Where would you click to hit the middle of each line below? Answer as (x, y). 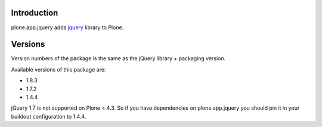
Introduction (35, 13)
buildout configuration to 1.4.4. (49, 116)
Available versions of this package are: (58, 69)
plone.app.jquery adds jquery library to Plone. (67, 27)
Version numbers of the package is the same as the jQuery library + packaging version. (118, 58)
